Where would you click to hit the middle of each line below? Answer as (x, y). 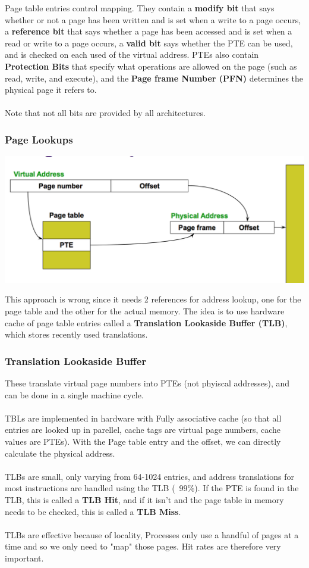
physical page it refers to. (51, 90)
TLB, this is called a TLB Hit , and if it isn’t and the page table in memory (144, 499)
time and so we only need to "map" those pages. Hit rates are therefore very (143, 546)
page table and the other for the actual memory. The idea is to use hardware (145, 310)
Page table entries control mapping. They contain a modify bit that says (140, 8)
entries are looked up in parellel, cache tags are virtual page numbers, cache (143, 430)
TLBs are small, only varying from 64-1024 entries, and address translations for (149, 476)
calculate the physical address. (60, 453)
